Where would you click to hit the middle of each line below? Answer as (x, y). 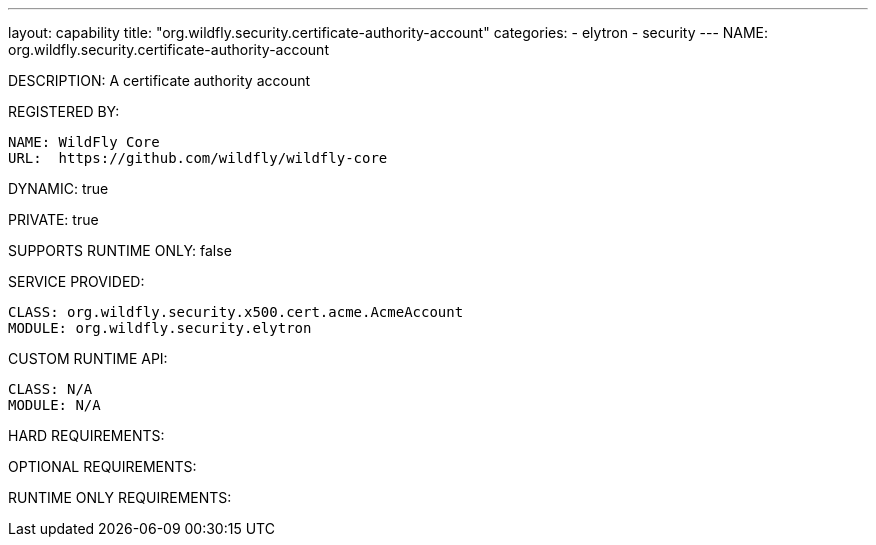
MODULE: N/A (54, 405)
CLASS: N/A (50, 389)
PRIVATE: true (53, 219)
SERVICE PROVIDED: (76, 281)
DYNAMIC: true (58, 188)
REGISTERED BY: (64, 111)
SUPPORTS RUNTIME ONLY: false (120, 250)
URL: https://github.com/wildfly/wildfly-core (198, 158)
